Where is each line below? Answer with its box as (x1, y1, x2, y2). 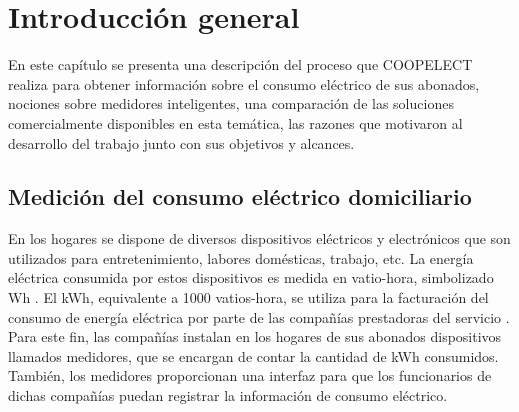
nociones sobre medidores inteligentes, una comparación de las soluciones (8, 93, 454, 114)
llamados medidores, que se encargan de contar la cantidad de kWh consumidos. (8, 345, 499, 366)
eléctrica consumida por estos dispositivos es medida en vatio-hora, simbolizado (8, 267, 494, 288)
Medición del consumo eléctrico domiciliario (8, 181, 472, 212)
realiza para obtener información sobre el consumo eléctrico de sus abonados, (8, 73, 480, 94)
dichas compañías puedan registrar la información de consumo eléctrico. (8, 385, 448, 406)
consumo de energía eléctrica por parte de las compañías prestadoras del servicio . (8, 306, 510, 327)
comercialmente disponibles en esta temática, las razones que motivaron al (8, 112, 463, 133)
